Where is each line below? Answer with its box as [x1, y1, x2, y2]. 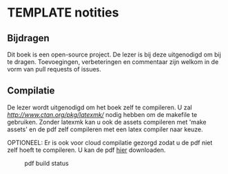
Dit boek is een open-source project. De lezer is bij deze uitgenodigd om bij [7, 50, 222, 58]
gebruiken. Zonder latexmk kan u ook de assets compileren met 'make [7, 118, 207, 126]
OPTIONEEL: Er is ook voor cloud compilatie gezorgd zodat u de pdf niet [7, 138, 213, 146]
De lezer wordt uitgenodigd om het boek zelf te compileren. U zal [7, 103, 192, 111]
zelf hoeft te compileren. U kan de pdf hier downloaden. [7, 146, 166, 154]
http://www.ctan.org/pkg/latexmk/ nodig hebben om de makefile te [7, 110, 198, 118]
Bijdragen [7, 32, 50, 44]
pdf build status [24, 159, 69, 167]
